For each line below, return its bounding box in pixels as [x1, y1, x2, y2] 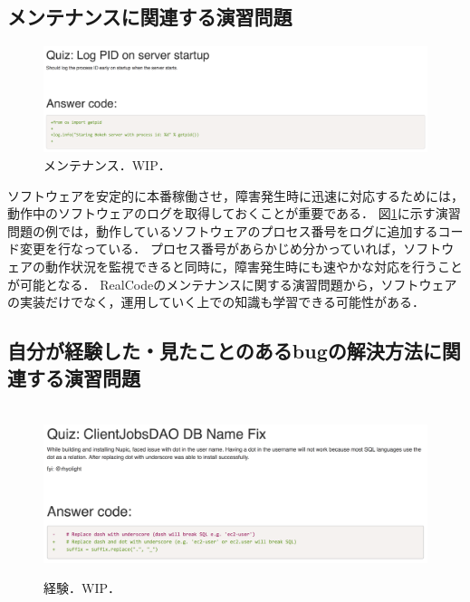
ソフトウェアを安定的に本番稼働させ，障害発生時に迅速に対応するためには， [7, 186, 464, 205]
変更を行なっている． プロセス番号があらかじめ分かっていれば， [19, 239, 404, 258]
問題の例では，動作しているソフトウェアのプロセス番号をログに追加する [7, 221, 438, 240]
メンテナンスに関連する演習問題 [7, 3, 293, 31]
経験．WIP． [43, 578, 120, 597]
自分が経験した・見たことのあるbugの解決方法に [7, 337, 442, 365]
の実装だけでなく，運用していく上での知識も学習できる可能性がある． [7, 292, 425, 311]
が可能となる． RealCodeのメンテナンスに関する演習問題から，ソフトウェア [7, 274, 457, 293]
